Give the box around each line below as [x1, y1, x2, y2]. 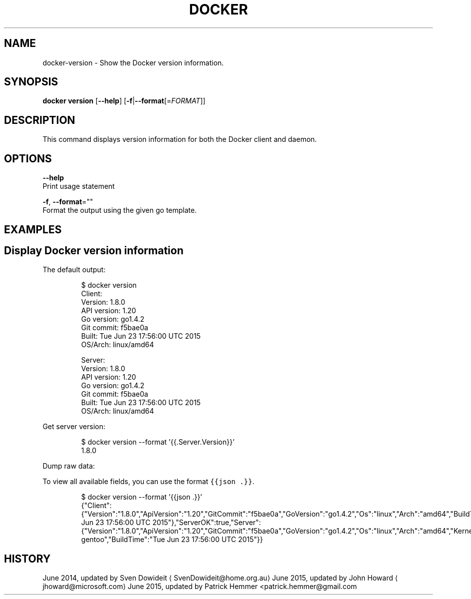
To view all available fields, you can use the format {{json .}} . [42, 477, 254, 486]
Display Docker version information [4, 244, 184, 257]
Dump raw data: [42, 462, 95, 471]
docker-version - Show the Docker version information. [42, 58, 224, 67]
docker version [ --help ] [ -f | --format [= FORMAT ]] [42, 96, 206, 105]
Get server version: [42, 422, 106, 431]
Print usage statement [42, 182, 115, 191]
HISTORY [4, 552, 51, 565]
